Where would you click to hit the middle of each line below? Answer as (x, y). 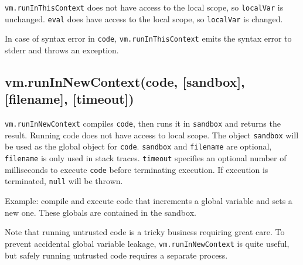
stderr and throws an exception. (62, 50)
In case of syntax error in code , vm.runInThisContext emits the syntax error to (148, 38)
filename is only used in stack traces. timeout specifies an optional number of (146, 158)
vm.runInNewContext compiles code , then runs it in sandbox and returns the (143, 123)
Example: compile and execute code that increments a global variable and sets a (149, 201)
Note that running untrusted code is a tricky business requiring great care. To (145, 232)
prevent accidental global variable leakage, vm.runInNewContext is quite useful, (147, 243)
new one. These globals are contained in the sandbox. (101, 212)
